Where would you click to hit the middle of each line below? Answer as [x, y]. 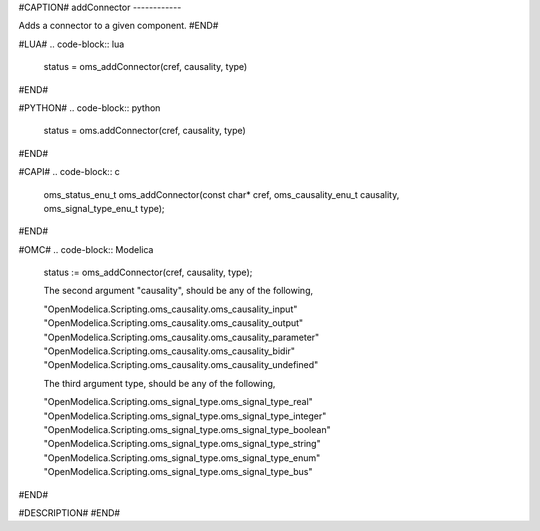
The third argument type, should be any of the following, [159, 383]
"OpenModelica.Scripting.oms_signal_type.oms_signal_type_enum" [182, 457]
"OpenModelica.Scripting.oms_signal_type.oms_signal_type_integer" [185, 416]
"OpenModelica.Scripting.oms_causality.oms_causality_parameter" [181, 337]
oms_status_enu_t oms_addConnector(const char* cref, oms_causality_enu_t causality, [221, 194]
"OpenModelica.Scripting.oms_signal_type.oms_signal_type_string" [182, 444]
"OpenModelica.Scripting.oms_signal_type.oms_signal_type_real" [178, 402]
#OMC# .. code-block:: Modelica [86, 249]
